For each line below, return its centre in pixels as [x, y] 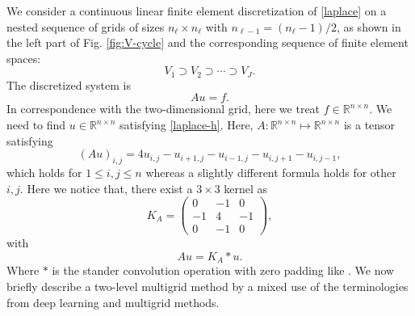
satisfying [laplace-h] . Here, [187, 125]
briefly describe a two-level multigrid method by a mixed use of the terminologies [207, 286]
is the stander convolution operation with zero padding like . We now [223, 270]
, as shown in [369, 26]
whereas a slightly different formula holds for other [271, 172]
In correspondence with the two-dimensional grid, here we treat [163, 109]
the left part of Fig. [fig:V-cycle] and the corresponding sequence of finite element [207, 42]
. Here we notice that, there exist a [106, 188]
